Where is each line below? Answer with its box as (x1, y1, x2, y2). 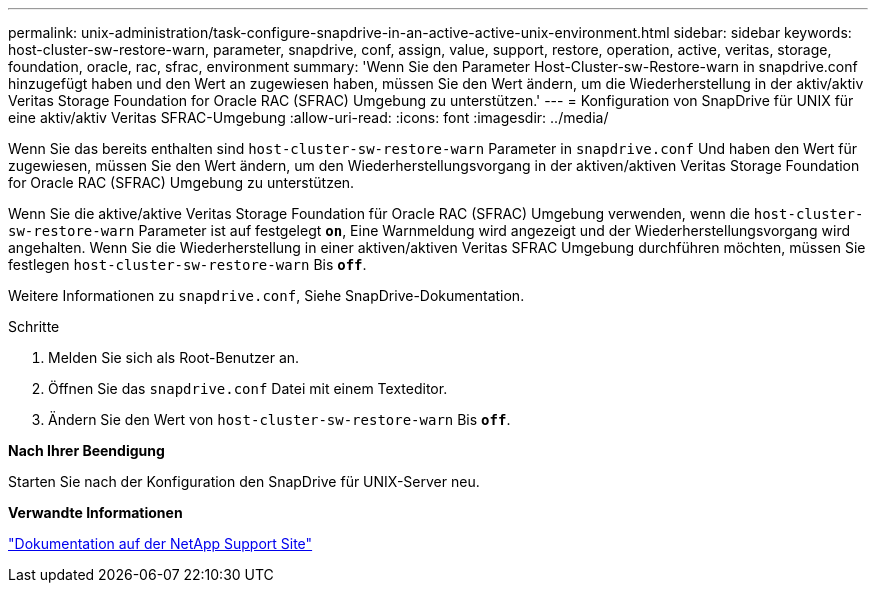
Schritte (8, 318, 60, 335)
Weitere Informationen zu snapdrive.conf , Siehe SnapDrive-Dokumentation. (8, 287, 525, 304)
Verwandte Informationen (8, 504, 183, 521)
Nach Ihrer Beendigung (8, 442, 165, 459)
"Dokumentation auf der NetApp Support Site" (8, 535, 313, 552)
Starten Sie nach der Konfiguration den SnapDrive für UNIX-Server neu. (8, 473, 480, 490)
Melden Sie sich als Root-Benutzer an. (48, 349, 300, 366)
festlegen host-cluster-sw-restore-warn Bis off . (8, 256, 367, 273)
